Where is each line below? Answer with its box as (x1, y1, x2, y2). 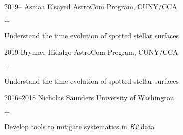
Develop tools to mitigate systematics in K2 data (4, 121, 155, 131)
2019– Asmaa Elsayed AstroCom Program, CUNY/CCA (4, 1, 177, 11)
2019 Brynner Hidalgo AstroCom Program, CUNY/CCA (4, 47, 178, 57)
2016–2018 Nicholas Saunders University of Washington (4, 92, 174, 103)
